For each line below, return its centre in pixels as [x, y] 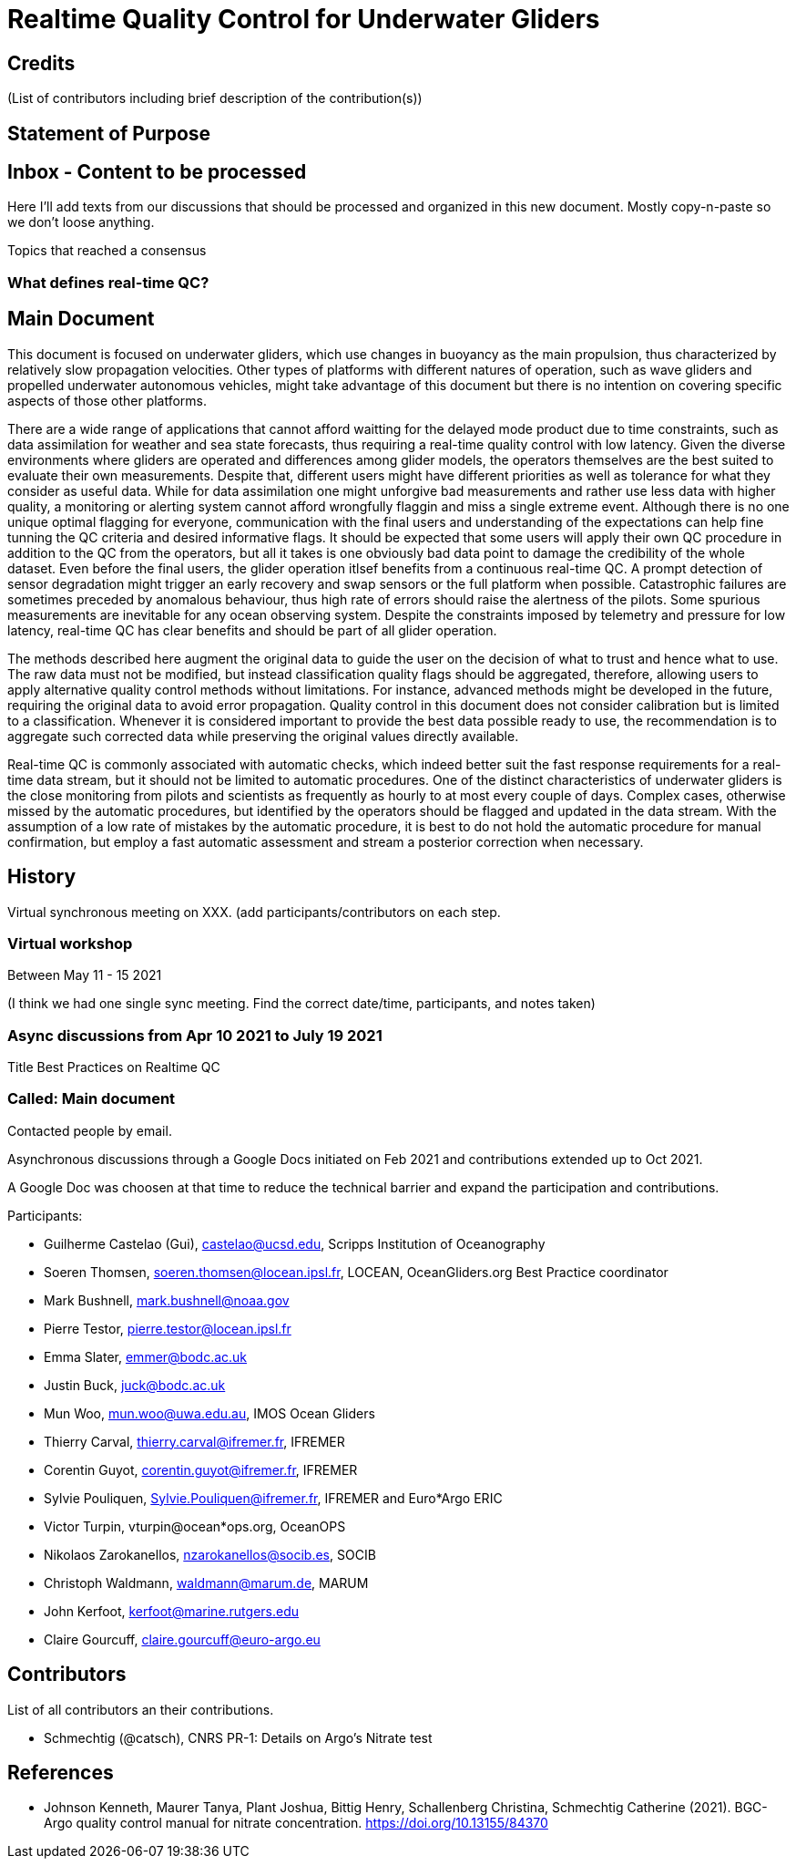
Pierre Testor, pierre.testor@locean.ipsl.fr [168, 1328]
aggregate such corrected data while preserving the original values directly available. [263, 736]
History [42, 877]
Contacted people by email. [90, 1130]
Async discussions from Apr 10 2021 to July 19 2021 [195, 1035]
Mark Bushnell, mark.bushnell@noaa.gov [167, 1300]
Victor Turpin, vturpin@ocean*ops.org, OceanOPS [195, 1526]
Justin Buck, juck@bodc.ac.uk [135, 1385]
